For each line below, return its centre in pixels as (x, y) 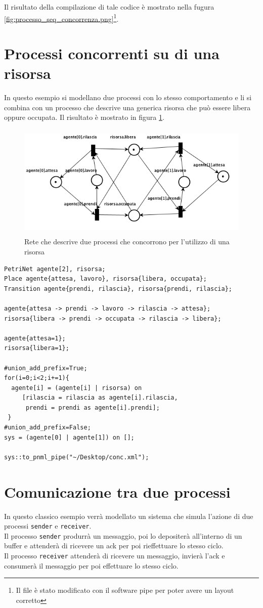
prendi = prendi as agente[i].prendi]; (93, 407)
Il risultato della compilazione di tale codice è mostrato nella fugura (109, 7)
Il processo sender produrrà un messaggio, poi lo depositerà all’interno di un (123, 535)
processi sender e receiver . (48, 526)
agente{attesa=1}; (35, 338)
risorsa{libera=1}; (37, 348)
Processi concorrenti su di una (112, 53)
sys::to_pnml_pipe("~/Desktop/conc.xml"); (77, 457)
